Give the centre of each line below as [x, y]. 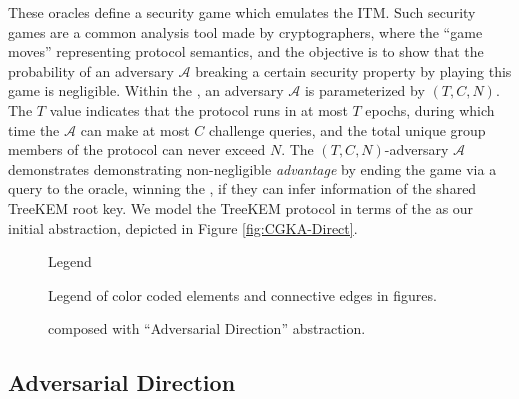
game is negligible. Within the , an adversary [146, 90]
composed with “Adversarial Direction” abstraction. [207, 328]
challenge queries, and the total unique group [347, 129]
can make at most [135, 129]
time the [34, 129]
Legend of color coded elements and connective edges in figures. [242, 294]
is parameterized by [364, 90]
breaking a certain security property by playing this [353, 70]
